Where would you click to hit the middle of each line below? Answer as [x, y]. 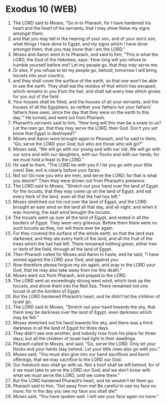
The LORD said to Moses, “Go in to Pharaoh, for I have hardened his [82, 23]
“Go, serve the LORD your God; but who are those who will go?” [78, 144]
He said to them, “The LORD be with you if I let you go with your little [83, 165]
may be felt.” [26, 317]
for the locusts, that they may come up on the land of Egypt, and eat [82, 191]
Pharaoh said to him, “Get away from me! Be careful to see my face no [84, 386]
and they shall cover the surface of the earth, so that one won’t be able [85, 81]
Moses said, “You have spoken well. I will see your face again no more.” [86, 396]
